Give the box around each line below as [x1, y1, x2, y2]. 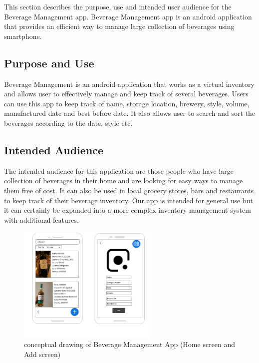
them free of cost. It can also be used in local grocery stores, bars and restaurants [4, 185, 254, 195]
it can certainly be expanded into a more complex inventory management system [4, 205, 251, 215]
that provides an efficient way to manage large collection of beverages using [4, 21, 235, 31]
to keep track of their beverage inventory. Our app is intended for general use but [4, 195, 253, 205]
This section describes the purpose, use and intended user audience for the [4, 1, 232, 11]
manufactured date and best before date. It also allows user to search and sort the [4, 108, 256, 118]
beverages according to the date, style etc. [4, 117, 133, 128]
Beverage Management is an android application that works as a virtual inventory [4, 78, 255, 89]
